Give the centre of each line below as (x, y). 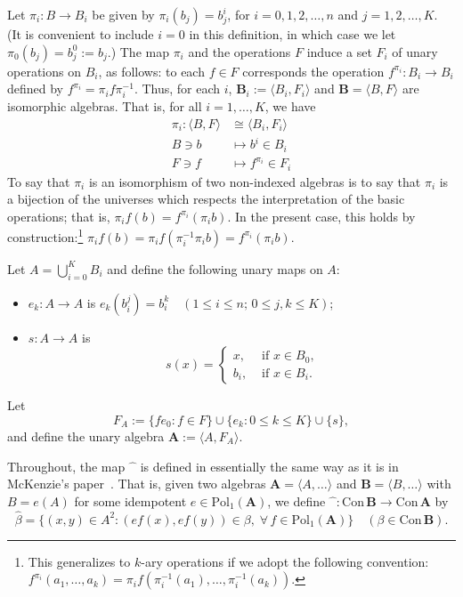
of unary (415, 51)
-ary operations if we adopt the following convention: (285, 561)
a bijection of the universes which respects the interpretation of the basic (206, 199)
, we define (296, 500)
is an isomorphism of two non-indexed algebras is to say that (255, 181)
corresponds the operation (313, 71)
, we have (290, 106)
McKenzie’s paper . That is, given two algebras (137, 484)
